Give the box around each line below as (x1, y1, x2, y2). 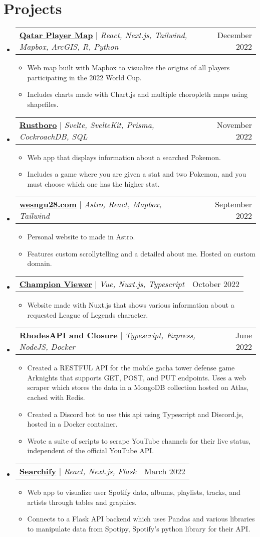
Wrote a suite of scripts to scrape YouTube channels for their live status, (27, 435, 251, 446)
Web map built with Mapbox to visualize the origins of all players (27, 62, 230, 73)
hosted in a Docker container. (27, 419, 118, 429)
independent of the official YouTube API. (27, 445, 154, 456)
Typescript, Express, (125, 329, 195, 341)
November (216, 118, 252, 130)
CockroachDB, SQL (19, 130, 88, 142)
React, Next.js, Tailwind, (100, 29, 187, 41)
